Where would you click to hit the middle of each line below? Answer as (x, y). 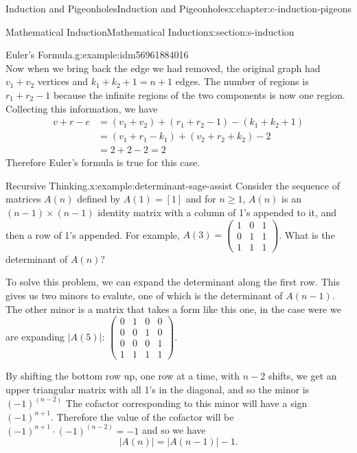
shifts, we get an (302, 376)
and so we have (174, 430)
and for (201, 199)
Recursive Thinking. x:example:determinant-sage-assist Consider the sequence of (173, 185)
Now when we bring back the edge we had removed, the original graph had (163, 68)
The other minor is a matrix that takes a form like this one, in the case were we (173, 309)
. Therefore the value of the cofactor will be (142, 416)
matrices (23, 199)
